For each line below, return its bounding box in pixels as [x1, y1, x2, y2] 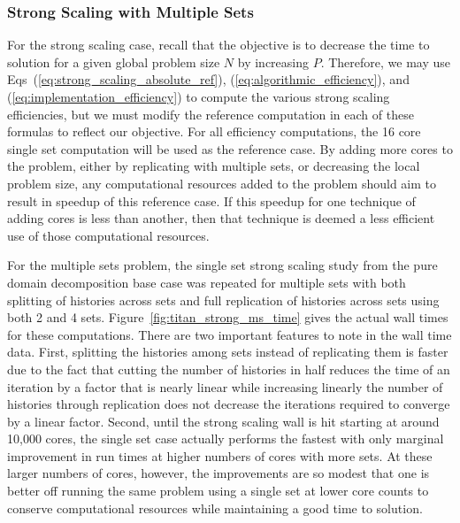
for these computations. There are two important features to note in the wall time [7, 325, 452, 343]
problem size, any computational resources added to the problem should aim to [7, 173, 437, 192]
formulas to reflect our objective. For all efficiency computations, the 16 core [7, 122, 421, 141]
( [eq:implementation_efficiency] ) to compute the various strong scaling [7, 88, 390, 105]
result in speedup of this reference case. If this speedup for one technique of [7, 191, 416, 210]
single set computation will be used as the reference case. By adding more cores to [7, 139, 453, 158]
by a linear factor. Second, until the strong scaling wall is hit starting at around [7, 411, 440, 430]
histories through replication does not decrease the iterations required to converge [7, 395, 450, 413]
